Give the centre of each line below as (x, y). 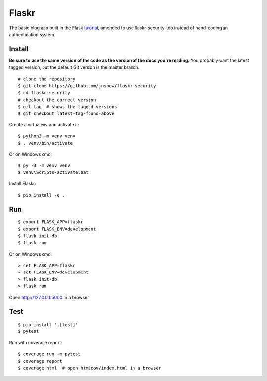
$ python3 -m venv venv (47, 136)
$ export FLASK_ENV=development (57, 229)
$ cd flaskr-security (44, 93)
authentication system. (32, 34)
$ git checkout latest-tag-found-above (66, 113)
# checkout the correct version (57, 100)
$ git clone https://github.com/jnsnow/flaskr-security (87, 86)
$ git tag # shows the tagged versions (67, 107)
